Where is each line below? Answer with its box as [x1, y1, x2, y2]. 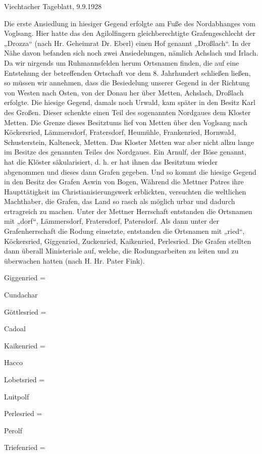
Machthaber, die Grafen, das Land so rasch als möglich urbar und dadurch [4, 196, 235, 207]
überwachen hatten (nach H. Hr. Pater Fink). [4, 255, 145, 266]
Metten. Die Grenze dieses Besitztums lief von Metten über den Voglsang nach [4, 117, 247, 127]
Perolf [4, 425, 23, 435]
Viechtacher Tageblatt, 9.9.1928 [4, 1, 102, 11]
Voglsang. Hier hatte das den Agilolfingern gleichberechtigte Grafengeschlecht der [4, 28, 255, 38]
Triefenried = [4, 442, 45, 452]
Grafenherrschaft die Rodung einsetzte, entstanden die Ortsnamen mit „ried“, [4, 226, 245, 236]
